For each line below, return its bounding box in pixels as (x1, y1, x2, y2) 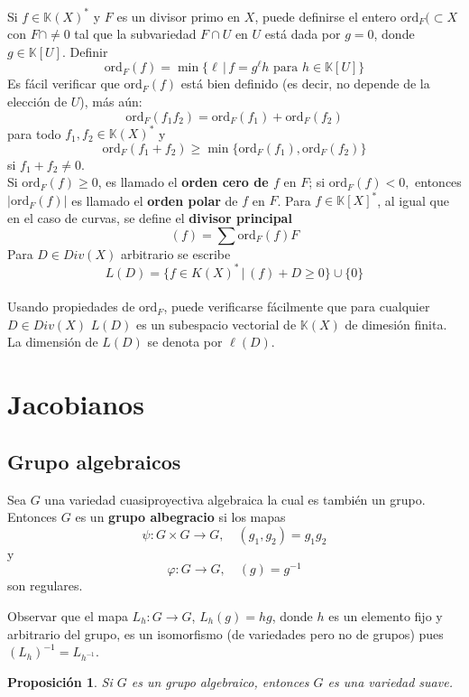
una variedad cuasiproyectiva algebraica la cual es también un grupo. (44, 489, 426, 508)
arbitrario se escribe (120, 244, 231, 263)
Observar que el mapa (7, 607, 128, 626)
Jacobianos (7, 386, 144, 423)
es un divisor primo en (116, 6, 241, 25)
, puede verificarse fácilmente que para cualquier (163, 297, 430, 316)
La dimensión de (7, 332, 98, 351)
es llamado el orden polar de (71, 191, 238, 209)
